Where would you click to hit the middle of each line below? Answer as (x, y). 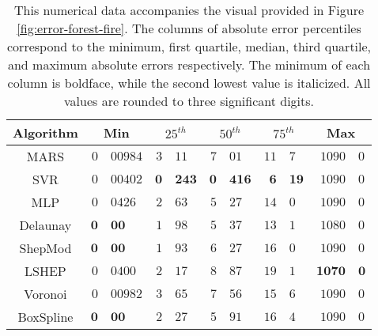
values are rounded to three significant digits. (189, 101)
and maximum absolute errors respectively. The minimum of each (189, 64)
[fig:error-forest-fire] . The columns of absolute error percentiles (189, 28)
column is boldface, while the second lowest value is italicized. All (189, 83)
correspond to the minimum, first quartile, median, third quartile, (189, 46)
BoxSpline (45, 317)
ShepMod (45, 248)
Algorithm (45, 132)
